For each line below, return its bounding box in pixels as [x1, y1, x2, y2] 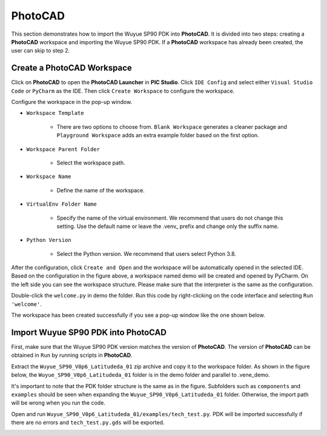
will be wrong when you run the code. [11, 399, 106, 406]
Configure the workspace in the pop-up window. [11, 99, 133, 106]
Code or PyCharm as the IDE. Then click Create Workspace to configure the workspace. [11, 87, 235, 94]
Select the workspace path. [56, 159, 125, 166]
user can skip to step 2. [11, 47, 70, 54]
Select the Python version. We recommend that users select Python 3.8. [56, 250, 236, 257]
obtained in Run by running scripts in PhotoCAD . [11, 351, 133, 359]
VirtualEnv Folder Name [26, 201, 97, 208]
